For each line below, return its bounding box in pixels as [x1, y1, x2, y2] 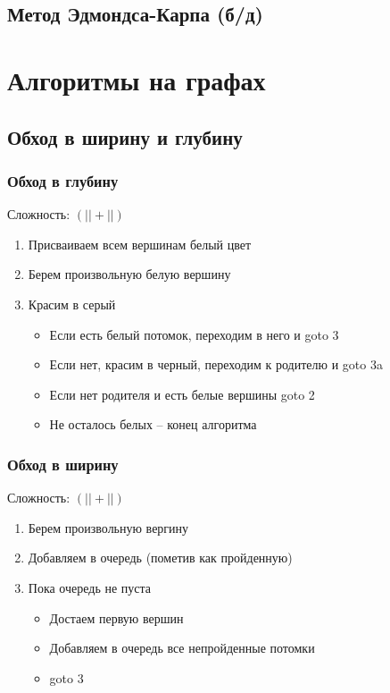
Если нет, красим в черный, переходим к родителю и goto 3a [49, 355, 383, 374]
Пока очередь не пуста [28, 578, 152, 596]
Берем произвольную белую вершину [28, 265, 231, 283]
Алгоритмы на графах [7, 61, 266, 97]
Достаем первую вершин [49, 608, 184, 627]
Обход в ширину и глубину [7, 123, 243, 150]
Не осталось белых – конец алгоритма [49, 415, 257, 434]
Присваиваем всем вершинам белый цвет [28, 234, 252, 253]
